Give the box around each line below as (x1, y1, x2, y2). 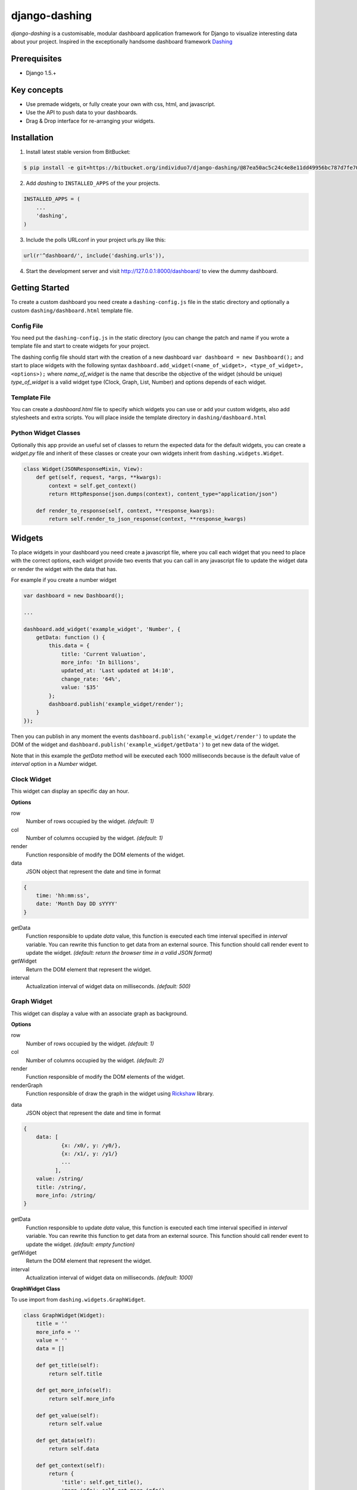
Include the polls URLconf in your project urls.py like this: (26, 236, 166, 243)
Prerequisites (11, 54, 62, 64)
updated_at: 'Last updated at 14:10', (61, 668, 175, 674)
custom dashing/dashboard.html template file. (11, 307, 133, 314)
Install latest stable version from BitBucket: (26, 148, 131, 156)
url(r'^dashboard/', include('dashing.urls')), (23, 252, 165, 259)
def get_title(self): (36, 1362, 99, 1369)
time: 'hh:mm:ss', (36, 892, 90, 899)
